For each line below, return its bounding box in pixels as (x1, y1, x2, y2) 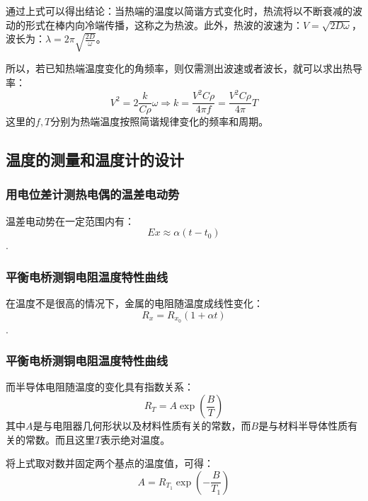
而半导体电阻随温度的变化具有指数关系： (6, 379, 194, 394)
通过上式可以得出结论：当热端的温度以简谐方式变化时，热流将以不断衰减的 (6, 4, 352, 18)
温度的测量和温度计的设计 (6, 149, 184, 171)
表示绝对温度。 (100, 432, 171, 447)
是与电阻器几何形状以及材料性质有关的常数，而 (33, 418, 251, 433)
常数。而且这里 (25, 432, 95, 447)
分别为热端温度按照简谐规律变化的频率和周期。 (50, 114, 269, 129)
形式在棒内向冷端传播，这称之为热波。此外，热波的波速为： (25, 17, 303, 32)
